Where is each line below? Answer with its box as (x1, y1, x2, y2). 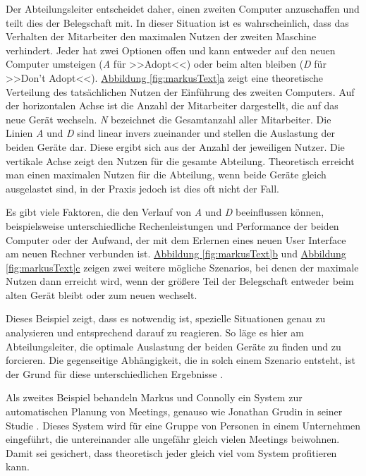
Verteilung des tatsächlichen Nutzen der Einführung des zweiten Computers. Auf (6, 84, 355, 99)
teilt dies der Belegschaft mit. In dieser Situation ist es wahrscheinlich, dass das (6, 15, 349, 30)
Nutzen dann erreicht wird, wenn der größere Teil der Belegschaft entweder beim (6, 274, 354, 288)
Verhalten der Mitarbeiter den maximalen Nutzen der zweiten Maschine (6, 29, 317, 44)
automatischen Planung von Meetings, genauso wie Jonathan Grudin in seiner (6, 404, 343, 419)
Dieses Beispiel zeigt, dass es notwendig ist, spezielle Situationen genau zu (6, 311, 326, 326)
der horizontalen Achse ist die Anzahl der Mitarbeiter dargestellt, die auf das (6, 98, 338, 113)
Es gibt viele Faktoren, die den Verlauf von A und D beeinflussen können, (6, 205, 324, 219)
